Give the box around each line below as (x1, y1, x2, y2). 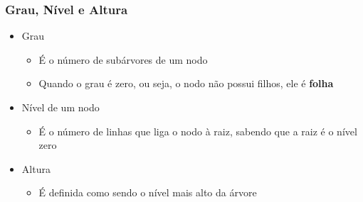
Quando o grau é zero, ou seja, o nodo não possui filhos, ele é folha (38, 76, 334, 91)
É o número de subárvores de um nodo (38, 52, 208, 67)
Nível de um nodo (21, 100, 100, 114)
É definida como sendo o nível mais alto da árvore (38, 185, 257, 200)
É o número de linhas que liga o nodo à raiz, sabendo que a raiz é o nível (38, 123, 357, 138)
